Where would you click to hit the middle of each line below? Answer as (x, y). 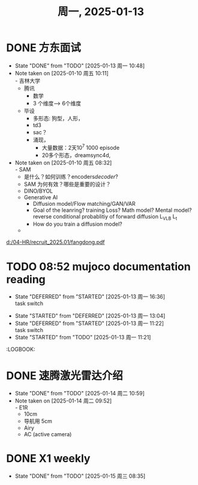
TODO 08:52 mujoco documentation (98, 266)
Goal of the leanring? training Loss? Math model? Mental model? (112, 210)
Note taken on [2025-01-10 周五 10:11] (62, 73)
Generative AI (41, 197)
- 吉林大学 (28, 81)
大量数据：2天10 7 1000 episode (81, 147)
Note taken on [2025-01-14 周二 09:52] (63, 401)
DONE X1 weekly (48, 459)
